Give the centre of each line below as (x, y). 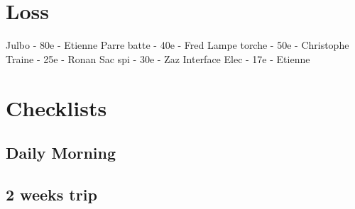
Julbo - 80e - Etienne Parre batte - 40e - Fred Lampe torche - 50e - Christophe (177, 45)
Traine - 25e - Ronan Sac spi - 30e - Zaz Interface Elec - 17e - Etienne (158, 58)
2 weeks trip (51, 194)
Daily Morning (61, 153)
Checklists (56, 107)
